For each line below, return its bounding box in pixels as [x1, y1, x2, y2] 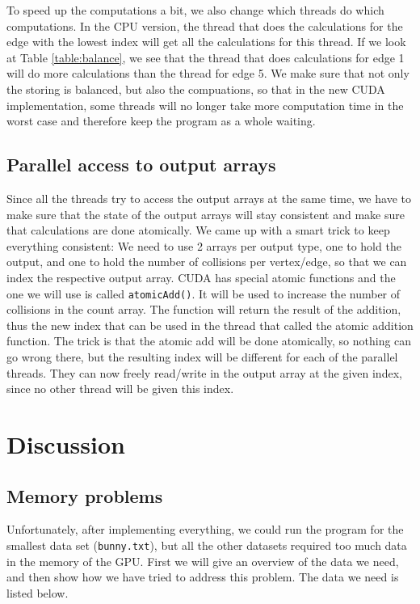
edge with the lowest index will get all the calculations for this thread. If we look [6, 33, 406, 50]
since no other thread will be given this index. [6, 380, 234, 397]
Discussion [6, 427, 125, 460]
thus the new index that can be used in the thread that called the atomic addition [6, 316, 414, 333]
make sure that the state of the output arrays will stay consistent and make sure [6, 205, 405, 222]
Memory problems [6, 483, 163, 508]
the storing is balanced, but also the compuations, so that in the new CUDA [6, 80, 385, 97]
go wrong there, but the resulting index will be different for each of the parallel [6, 348, 398, 365]
